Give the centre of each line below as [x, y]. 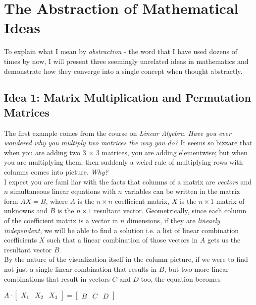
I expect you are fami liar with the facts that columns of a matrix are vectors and [128, 181]
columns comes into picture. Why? [56, 172]
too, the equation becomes [181, 278]
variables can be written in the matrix [182, 191]
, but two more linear [196, 269]
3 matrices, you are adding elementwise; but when [172, 152]
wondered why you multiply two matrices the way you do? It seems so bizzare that [128, 143]
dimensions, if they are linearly [174, 220]
